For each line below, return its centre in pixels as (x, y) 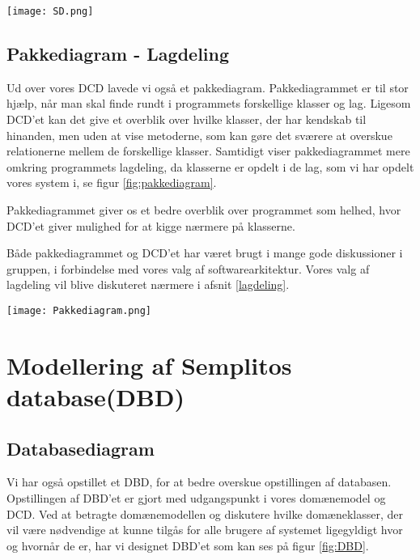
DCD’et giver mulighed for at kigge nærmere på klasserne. (151, 225)
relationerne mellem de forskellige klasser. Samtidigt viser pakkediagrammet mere (208, 151)
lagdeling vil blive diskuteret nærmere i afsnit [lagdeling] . (148, 284)
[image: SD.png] (50, 11)
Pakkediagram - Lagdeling (118, 54)
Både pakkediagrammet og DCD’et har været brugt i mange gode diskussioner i (205, 253)
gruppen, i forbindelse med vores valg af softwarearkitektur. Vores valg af (188, 268)
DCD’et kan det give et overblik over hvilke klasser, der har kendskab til (187, 119)
